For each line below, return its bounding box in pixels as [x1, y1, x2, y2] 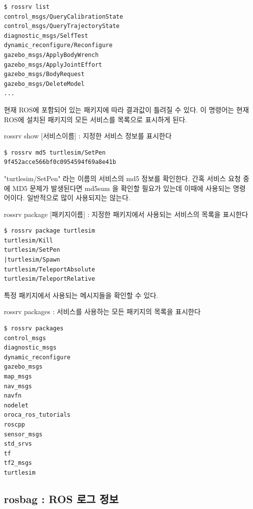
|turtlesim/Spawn [4, 256, 60, 264]
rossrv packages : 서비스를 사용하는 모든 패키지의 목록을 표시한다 [4, 306, 201, 317]
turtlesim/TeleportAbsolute [4, 266, 95, 273]
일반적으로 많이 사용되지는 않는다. [27, 192, 131, 203]
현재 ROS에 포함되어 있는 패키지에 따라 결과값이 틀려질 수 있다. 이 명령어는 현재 [4, 104, 249, 114]
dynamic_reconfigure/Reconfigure [4, 42, 113, 49]
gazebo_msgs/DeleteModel [4, 80, 85, 87]
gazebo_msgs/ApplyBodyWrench [4, 51, 99, 58]
